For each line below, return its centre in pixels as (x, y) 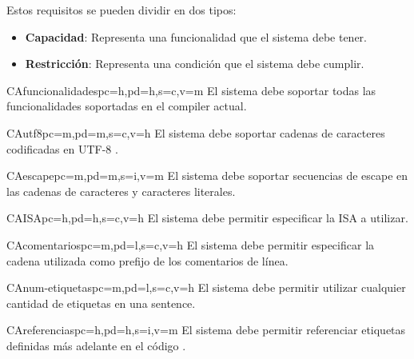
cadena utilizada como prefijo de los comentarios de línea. (147, 260)
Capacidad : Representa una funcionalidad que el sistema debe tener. (196, 36)
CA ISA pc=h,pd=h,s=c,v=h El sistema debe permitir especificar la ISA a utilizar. (207, 218)
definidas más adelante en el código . (96, 345)
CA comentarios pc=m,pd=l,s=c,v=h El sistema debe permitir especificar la (191, 244)
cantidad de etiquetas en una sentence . (101, 303)
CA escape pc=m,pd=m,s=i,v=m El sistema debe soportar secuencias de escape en (207, 176)
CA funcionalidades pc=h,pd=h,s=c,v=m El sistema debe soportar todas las (191, 90)
